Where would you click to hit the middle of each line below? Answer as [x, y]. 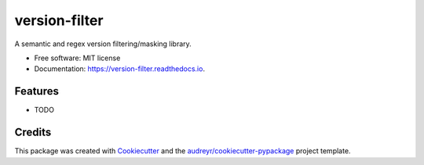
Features [37, 91]
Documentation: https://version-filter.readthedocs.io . [120, 69]
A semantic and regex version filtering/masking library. [103, 44]
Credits [33, 133]
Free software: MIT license [77, 58]
